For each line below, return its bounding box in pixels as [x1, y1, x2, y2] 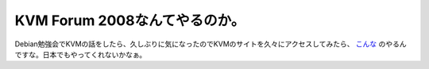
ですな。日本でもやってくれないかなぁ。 [14, 49, 147, 59]
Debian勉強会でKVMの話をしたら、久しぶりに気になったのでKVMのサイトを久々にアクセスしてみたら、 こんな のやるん [14, 39, 407, 49]
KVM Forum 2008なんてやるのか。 [14, 12, 245, 29]
